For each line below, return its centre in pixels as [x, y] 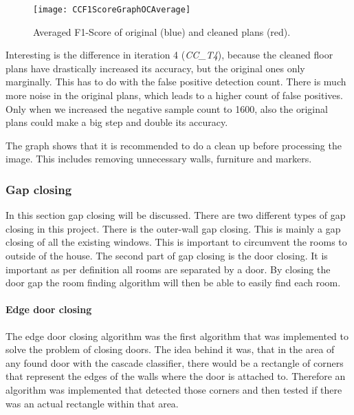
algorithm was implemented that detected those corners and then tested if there [174, 389]
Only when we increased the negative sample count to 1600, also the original [167, 108]
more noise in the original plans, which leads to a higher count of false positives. [174, 95]
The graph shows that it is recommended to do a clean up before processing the [174, 145]
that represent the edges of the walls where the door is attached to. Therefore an [176, 376]
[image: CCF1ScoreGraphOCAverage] [112, 10]
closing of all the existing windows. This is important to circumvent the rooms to [176, 242]
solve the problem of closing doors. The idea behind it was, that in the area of [170, 349]
